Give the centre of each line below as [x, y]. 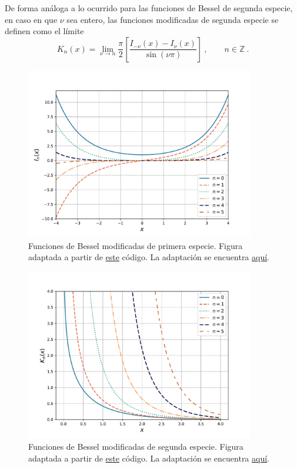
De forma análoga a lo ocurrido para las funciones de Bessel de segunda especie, [149, 8]
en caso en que [31, 19]
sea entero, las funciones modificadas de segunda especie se [173, 19]
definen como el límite [44, 31]
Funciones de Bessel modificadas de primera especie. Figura [136, 245]
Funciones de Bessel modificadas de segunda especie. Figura [136, 447]
